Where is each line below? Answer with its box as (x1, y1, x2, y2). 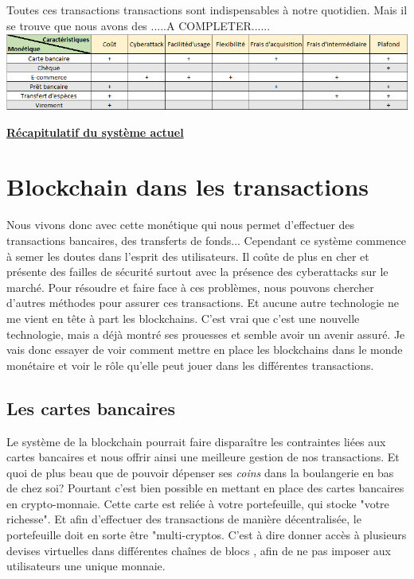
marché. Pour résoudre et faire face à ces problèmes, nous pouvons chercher (6, 278, 374, 295)
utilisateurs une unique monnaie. (6, 558, 166, 574)
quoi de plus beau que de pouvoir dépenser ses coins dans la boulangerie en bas (6, 464, 394, 480)
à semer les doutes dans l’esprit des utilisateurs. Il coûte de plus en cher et (6, 247, 369, 264)
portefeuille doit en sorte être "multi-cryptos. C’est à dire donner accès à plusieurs (6, 527, 407, 543)
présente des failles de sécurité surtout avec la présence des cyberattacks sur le (6, 263, 389, 280)
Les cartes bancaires (6, 395, 175, 420)
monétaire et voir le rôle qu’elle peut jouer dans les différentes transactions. (6, 356, 374, 373)
